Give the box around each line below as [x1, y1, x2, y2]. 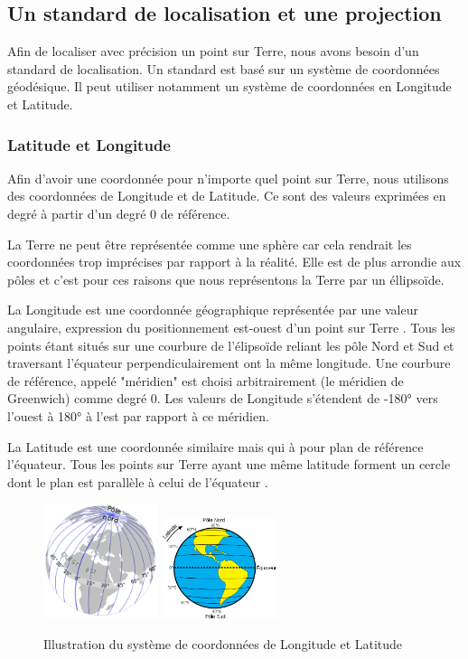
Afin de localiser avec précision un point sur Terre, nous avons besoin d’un [7, 42, 419, 61]
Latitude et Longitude [7, 133, 171, 155]
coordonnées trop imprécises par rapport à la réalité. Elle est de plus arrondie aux [7, 252, 462, 271]
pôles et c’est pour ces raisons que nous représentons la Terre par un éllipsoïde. [7, 269, 445, 288]
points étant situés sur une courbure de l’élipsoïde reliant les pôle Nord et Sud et [7, 335, 454, 354]
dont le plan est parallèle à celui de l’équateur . [7, 472, 268, 491]
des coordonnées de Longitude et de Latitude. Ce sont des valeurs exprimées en [7, 186, 446, 205]
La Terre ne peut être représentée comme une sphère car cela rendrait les [7, 234, 412, 253]
